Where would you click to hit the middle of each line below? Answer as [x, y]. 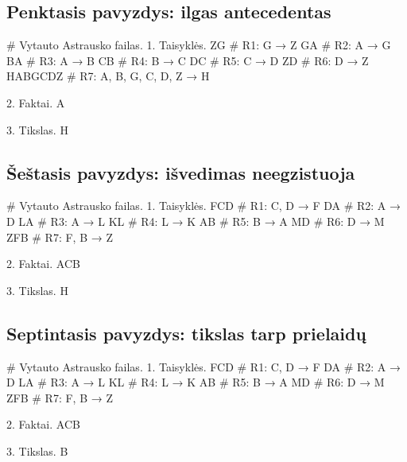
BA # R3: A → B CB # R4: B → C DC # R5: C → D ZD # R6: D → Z [188, 60]
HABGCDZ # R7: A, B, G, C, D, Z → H [108, 76]
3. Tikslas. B [37, 450]
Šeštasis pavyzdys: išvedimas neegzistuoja [181, 172]
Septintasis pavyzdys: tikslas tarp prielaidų [186, 333]
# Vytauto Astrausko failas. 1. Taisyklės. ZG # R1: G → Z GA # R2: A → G [199, 45]
